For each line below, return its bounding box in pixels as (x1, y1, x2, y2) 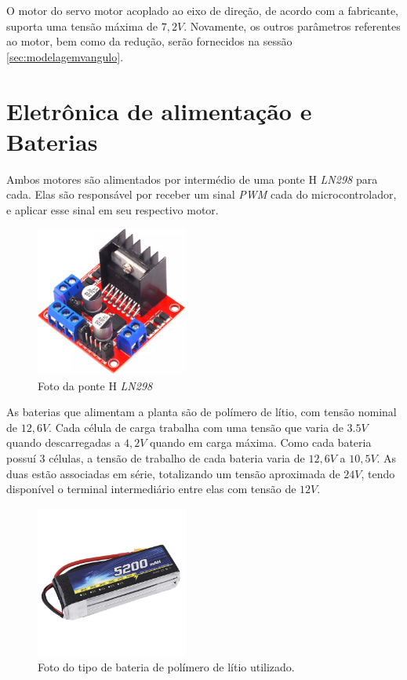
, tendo (361, 465, 395, 481)
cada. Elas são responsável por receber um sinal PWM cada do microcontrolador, (6, 186, 397, 203)
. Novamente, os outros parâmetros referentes (184, 17, 401, 34)
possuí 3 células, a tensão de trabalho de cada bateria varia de (6, 450, 305, 466)
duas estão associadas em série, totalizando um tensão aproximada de (6, 465, 340, 481)
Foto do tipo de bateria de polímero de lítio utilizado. (38, 659, 295, 675)
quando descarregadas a (6, 434, 121, 451)
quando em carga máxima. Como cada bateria (150, 434, 372, 451)
